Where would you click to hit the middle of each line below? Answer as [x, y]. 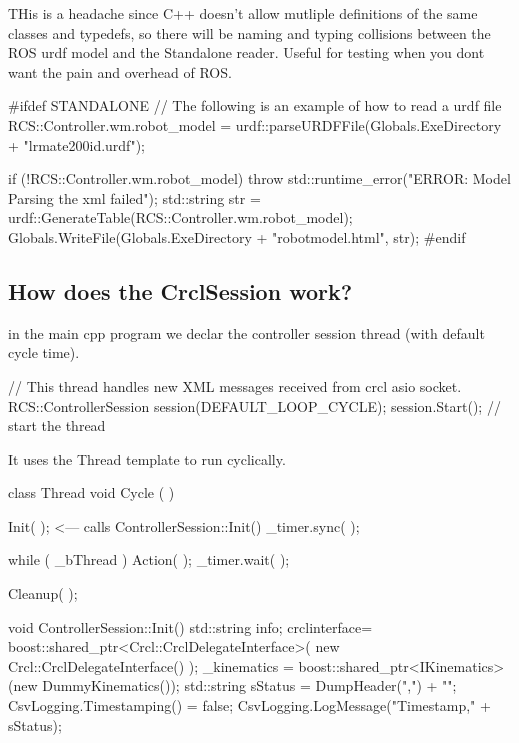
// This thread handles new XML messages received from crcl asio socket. [235, 385]
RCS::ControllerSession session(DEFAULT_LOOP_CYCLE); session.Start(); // [254, 405]
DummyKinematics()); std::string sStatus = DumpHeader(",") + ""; [249, 685]
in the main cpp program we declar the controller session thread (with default [246, 332]
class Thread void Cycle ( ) [91, 492]
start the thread [57, 425]
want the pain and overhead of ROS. [120, 71]
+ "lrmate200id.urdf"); [76, 144]
